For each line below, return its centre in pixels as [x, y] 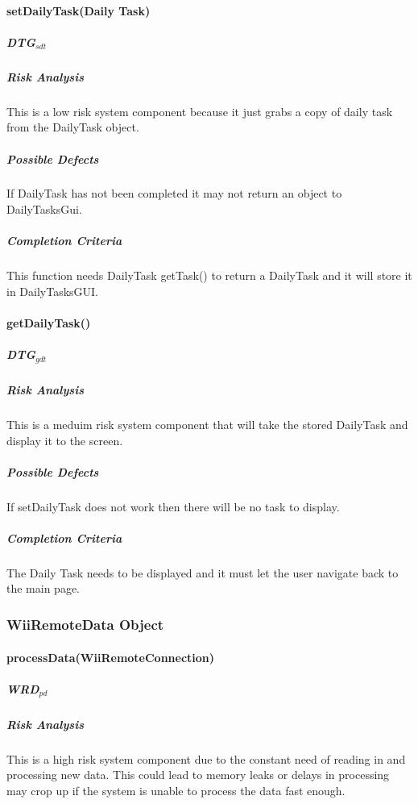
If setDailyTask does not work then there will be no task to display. [173, 506]
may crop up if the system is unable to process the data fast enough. [176, 790]
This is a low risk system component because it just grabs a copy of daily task [200, 111]
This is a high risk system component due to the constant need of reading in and [206, 758]
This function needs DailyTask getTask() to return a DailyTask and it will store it [209, 275]
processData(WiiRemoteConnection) [111, 657]
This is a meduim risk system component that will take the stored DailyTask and [207, 424]
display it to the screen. [65, 440]
